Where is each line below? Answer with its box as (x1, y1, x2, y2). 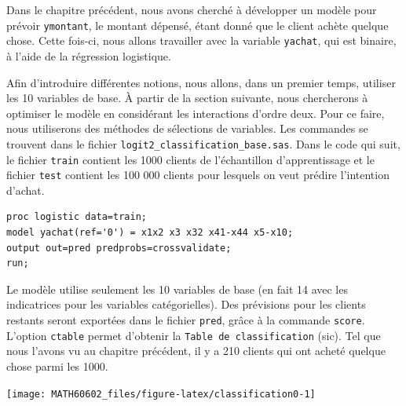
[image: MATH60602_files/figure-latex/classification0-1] (6, 388, 316, 400)
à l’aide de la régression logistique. (6, 47, 171, 64)
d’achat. (6, 181, 45, 198)
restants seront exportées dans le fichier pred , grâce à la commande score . (6, 312, 365, 327)
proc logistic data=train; (6, 211, 147, 223)
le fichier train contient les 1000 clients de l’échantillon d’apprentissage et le (6, 151, 375, 167)
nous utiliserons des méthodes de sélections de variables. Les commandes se (6, 120, 368, 137)
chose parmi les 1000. (6, 357, 108, 374)
